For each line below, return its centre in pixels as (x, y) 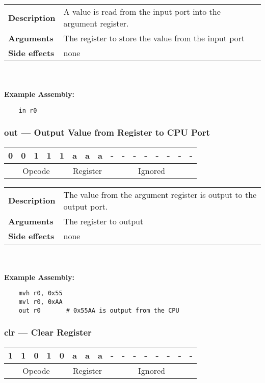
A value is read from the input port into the (142, 11)
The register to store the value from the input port (154, 38)
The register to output (103, 221)
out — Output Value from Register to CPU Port (107, 132)
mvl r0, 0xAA (41, 302)
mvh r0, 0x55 (41, 293)
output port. (86, 206)
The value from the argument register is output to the (160, 194)
